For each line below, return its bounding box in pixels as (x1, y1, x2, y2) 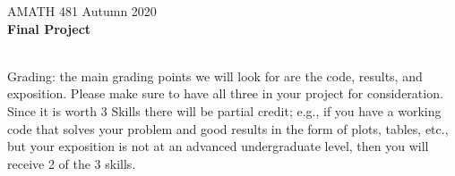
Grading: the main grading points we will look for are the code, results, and (7, 66, 423, 85)
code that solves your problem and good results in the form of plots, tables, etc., (7, 119, 449, 138)
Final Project (7, 19, 91, 38)
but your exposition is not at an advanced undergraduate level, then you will (7, 137, 429, 155)
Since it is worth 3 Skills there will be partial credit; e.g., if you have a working (7, 101, 442, 120)
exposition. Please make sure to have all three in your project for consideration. (7, 84, 443, 103)
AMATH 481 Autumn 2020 (7, 2, 157, 20)
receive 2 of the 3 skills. (7, 154, 136, 172)
